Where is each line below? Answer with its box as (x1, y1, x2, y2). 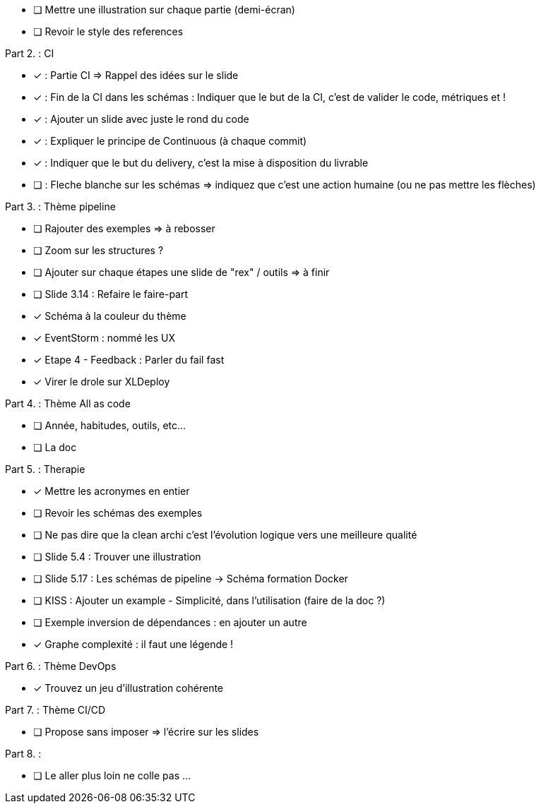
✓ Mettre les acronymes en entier (33, 485, 190, 497)
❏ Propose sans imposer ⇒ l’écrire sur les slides (33, 726, 259, 738)
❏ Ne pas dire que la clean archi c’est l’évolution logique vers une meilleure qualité (33, 529, 417, 541)
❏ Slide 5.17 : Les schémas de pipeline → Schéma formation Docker (33, 573, 348, 585)
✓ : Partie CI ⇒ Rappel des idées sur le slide (33, 69, 239, 81)
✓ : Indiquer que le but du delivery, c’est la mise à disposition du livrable (33, 157, 369, 169)
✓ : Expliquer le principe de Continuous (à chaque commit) (33, 135, 307, 147)
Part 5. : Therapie (5, 463, 85, 475)
